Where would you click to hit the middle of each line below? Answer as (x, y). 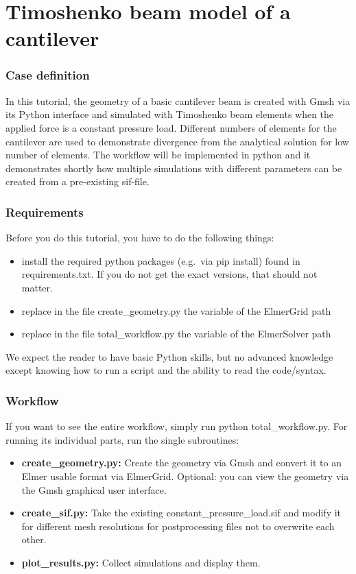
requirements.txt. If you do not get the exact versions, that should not (169, 274)
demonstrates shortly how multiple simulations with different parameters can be (174, 168)
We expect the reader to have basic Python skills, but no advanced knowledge (169, 356)
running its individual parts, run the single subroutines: (122, 439)
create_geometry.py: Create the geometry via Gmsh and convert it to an (181, 463)
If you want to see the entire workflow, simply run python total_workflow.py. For (177, 426)
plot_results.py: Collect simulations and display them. (141, 562)
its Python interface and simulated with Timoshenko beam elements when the (170, 114)
